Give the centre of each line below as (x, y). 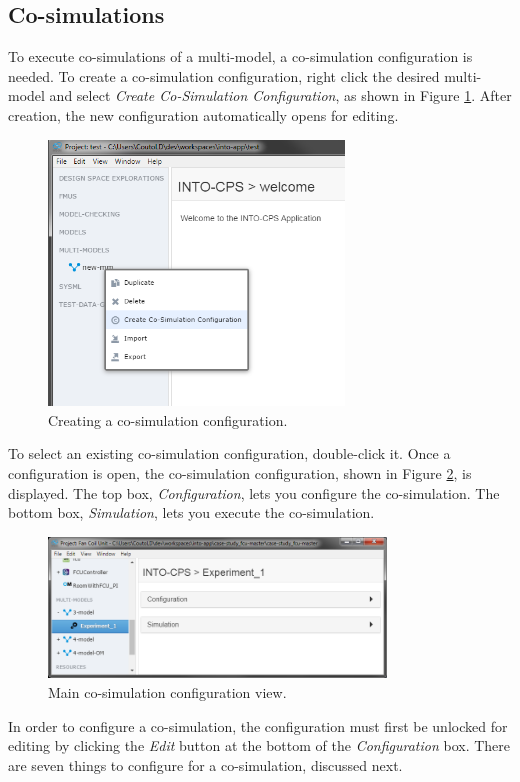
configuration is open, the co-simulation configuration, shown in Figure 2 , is (240, 472)
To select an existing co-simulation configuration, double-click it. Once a (229, 453)
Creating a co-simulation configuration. (168, 419)
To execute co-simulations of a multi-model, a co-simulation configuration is (240, 56)
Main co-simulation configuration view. (167, 691)
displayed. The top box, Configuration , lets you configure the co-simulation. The (254, 492)
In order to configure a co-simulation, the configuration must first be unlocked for (258, 725)
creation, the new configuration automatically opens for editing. (203, 114)
